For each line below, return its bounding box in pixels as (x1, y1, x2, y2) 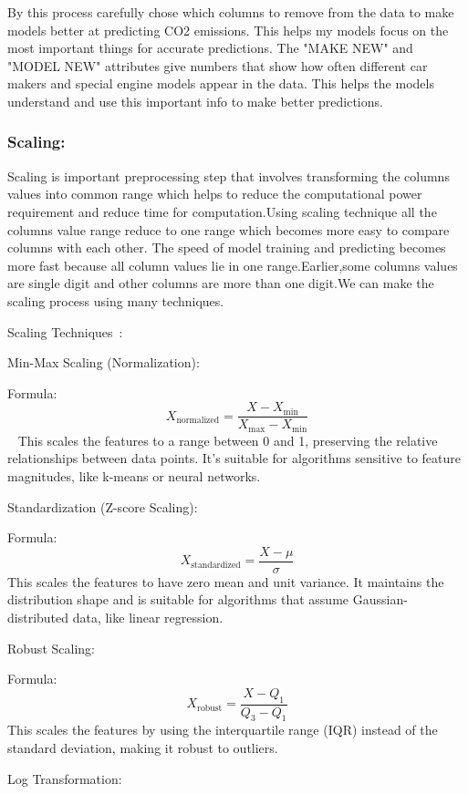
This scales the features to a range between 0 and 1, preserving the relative (17, 430, 438, 449)
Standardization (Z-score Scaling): (7, 497, 198, 516)
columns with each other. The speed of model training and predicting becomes (7, 238, 446, 257)
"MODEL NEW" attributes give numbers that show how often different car (7, 56, 428, 75)
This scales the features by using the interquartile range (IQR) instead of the (7, 720, 438, 739)
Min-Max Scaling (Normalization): (7, 353, 200, 372)
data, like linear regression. (72, 608, 224, 627)
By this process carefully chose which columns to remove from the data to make (7, 3, 454, 21)
